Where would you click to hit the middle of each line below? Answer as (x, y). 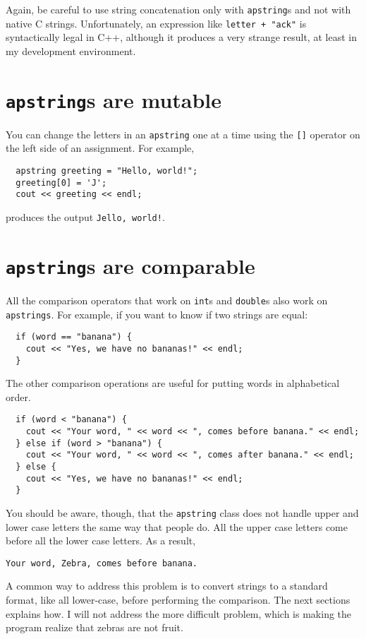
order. (18, 396)
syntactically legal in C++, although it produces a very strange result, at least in (181, 37)
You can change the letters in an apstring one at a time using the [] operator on (183, 134)
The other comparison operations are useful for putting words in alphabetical (173, 383)
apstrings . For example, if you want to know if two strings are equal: (157, 314)
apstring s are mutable (114, 99)
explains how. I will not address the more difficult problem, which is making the (179, 613)
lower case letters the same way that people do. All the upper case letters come (177, 526)
